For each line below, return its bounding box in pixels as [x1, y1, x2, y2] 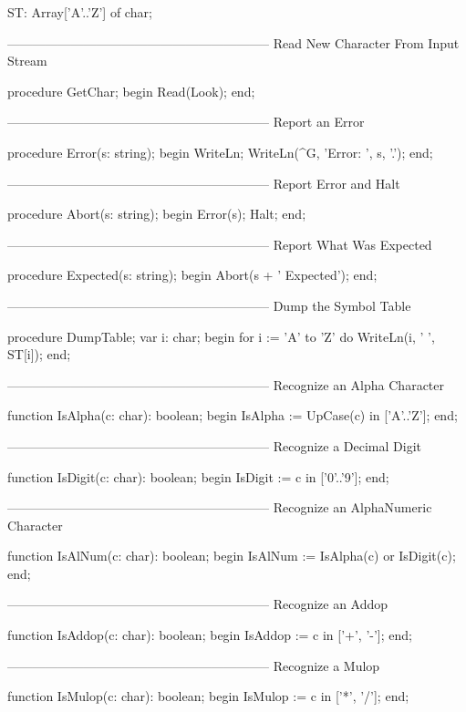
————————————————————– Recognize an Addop [7, 594, 388, 614]
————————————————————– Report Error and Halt [7, 173, 400, 192]
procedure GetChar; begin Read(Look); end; [7, 81, 255, 100]
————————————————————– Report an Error [7, 112, 365, 131]
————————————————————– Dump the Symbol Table [7, 295, 411, 315]
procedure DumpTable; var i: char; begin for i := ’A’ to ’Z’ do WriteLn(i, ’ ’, [7, 326, 435, 346]
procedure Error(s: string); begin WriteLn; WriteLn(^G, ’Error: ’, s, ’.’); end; [7, 142, 433, 161]
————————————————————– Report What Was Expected [7, 234, 432, 253]
